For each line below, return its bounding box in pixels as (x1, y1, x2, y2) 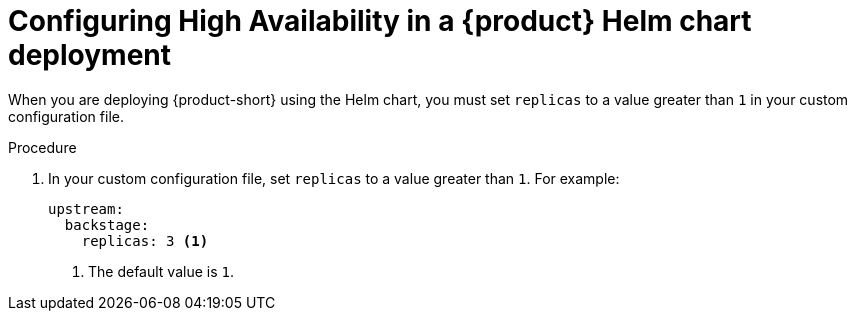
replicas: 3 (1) (81, 232, 209, 249)
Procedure (8, 138, 77, 156)
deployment (8, 38, 172, 72)
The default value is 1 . (88, 262, 234, 280)
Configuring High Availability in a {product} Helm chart (8, 4, 752, 38)
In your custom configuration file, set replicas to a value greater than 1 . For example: (48, 169, 620, 187)
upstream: (48, 200, 124, 217)
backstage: (64, 216, 150, 233)
